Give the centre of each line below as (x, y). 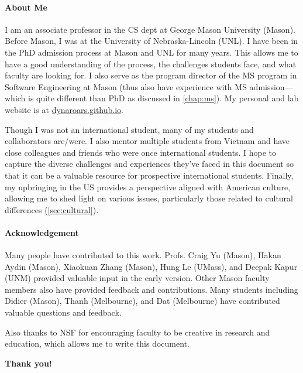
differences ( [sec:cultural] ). (52, 209)
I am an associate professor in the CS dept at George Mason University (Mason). (150, 29)
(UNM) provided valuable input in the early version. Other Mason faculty (137, 278)
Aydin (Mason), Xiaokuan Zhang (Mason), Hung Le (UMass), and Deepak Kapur (151, 266)
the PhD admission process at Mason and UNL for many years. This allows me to (151, 52)
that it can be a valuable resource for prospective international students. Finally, (149, 175)
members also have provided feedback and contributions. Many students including (151, 289)
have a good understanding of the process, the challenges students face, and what (151, 64)
